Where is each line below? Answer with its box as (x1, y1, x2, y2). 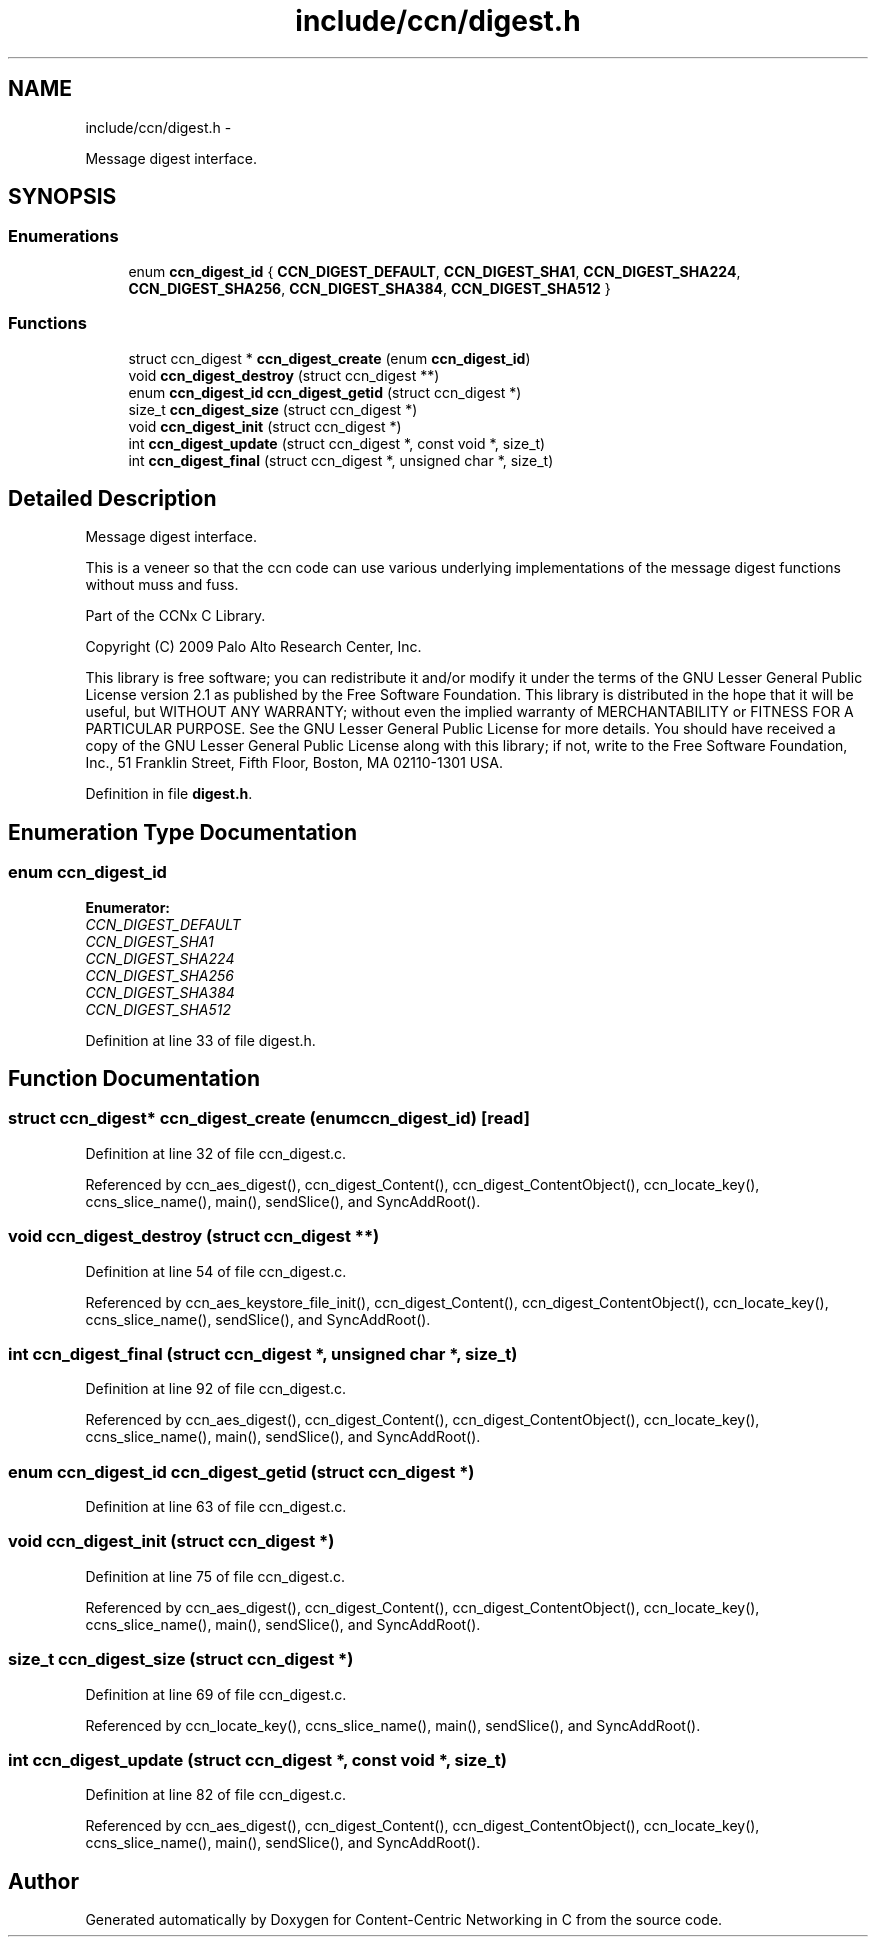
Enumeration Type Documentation (8, 819, 357, 845)
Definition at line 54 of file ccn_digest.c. (85, 1262, 347, 1280)
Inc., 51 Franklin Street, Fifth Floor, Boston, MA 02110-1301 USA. (85, 754, 503, 772)
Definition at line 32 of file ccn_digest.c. (85, 1144, 347, 1162)
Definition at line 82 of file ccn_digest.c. (85, 1786, 347, 1804)
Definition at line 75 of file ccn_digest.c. (85, 1567, 345, 1585)
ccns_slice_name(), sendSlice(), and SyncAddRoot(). (85, 1310, 431, 1328)
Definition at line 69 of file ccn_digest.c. (85, 1685, 347, 1703)
